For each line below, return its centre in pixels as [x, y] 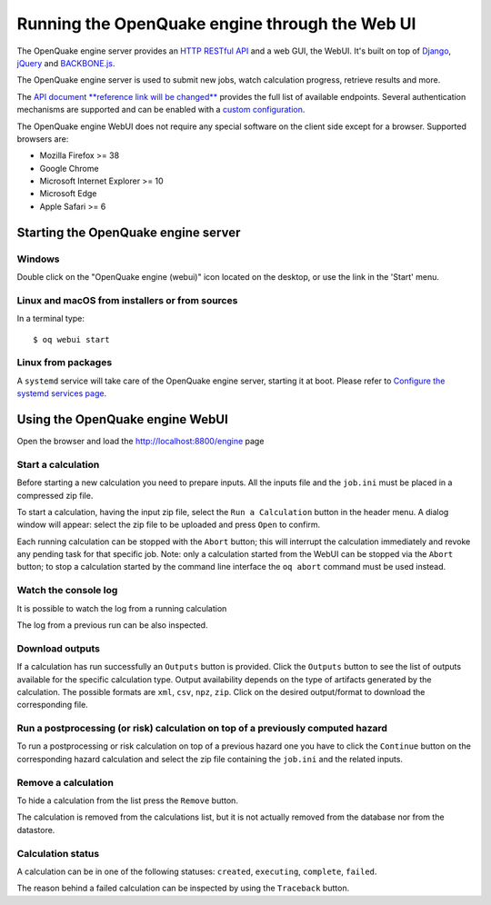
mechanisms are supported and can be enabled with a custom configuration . [161, 110]
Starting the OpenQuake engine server [129, 232]
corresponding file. [52, 705]
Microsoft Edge [68, 194]
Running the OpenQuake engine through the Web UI [216, 24]
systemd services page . [62, 393]
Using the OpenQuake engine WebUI [123, 419]
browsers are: [43, 139]
